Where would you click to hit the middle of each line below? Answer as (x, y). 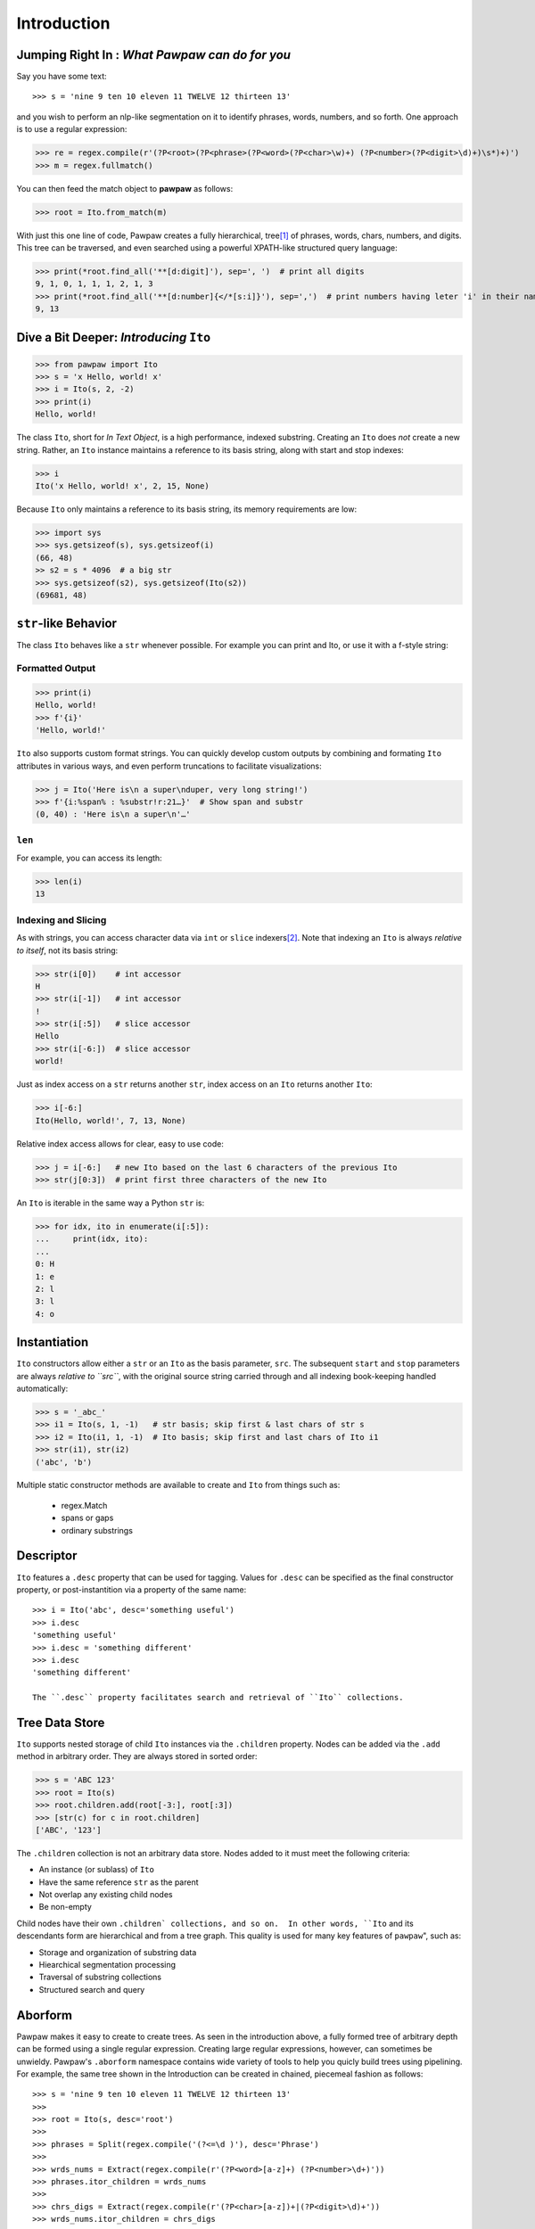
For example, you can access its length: (89, 858)
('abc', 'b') (64, 1462)
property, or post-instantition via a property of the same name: (132, 1589)
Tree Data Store (61, 1722)
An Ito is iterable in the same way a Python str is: (111, 1203)
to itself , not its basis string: (67, 950)
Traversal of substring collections (100, 1977)
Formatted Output (56, 669)
